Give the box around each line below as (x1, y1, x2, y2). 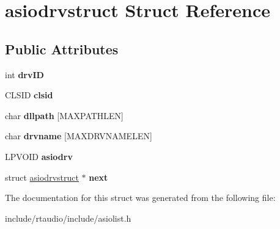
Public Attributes (5, 39, 119, 58)
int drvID (5, 68, 44, 81)
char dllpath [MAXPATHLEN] (5, 109, 124, 122)
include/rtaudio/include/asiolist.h (5, 211, 131, 224)
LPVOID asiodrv (5, 150, 73, 162)
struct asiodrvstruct (5, 170, 79, 183)
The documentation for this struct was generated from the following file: (5, 191, 276, 204)
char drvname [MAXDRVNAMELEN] (5, 129, 152, 142)
